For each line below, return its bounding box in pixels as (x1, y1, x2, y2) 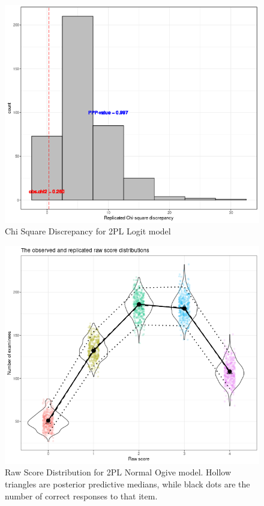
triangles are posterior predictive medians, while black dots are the (5, 477, 250, 490)
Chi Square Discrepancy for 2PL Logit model (5, 225, 171, 237)
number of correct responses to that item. (5, 489, 158, 502)
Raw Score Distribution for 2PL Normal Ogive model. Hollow (5, 466, 232, 478)
